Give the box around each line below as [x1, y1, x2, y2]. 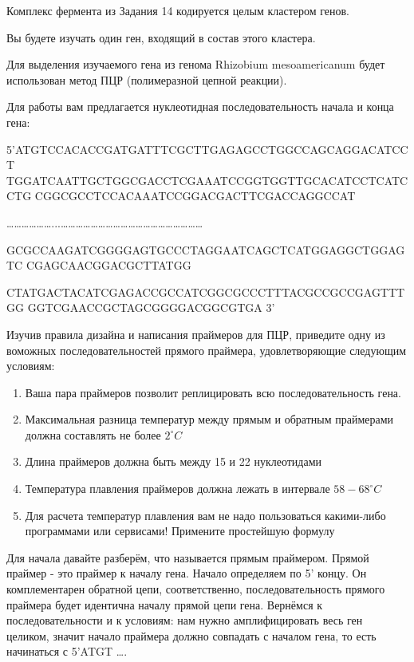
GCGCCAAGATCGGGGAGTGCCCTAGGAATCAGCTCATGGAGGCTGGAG [6, 241, 405, 258]
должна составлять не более [25, 426, 161, 443]
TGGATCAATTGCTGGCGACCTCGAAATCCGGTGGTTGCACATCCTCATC [6, 171, 408, 188]
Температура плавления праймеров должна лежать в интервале [25, 480, 330, 497]
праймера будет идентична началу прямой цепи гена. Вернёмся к [6, 596, 323, 613]
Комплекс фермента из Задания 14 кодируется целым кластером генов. [6, 2, 349, 18]
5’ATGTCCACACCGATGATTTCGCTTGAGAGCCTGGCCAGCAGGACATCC [6, 140, 408, 157]
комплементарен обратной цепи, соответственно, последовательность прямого [6, 581, 385, 597]
